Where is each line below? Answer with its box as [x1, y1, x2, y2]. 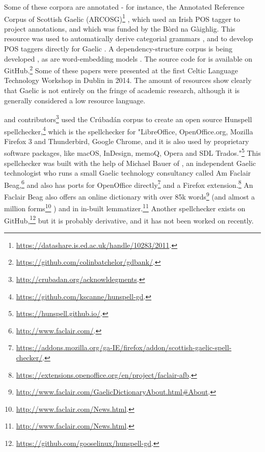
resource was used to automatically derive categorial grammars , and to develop [4, 33, 253, 44]
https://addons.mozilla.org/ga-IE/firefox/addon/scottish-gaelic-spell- [16, 342, 232, 353]
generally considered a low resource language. [4, 95, 146, 105]
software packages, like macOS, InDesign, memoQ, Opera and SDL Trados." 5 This [4, 146, 261, 158]
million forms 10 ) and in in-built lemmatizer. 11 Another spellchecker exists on [4, 202, 246, 213]
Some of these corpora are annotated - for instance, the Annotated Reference [4, 2, 245, 12]
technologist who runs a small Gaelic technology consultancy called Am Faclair [4, 167, 251, 178]
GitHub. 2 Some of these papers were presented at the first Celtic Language [4, 64, 238, 75]
